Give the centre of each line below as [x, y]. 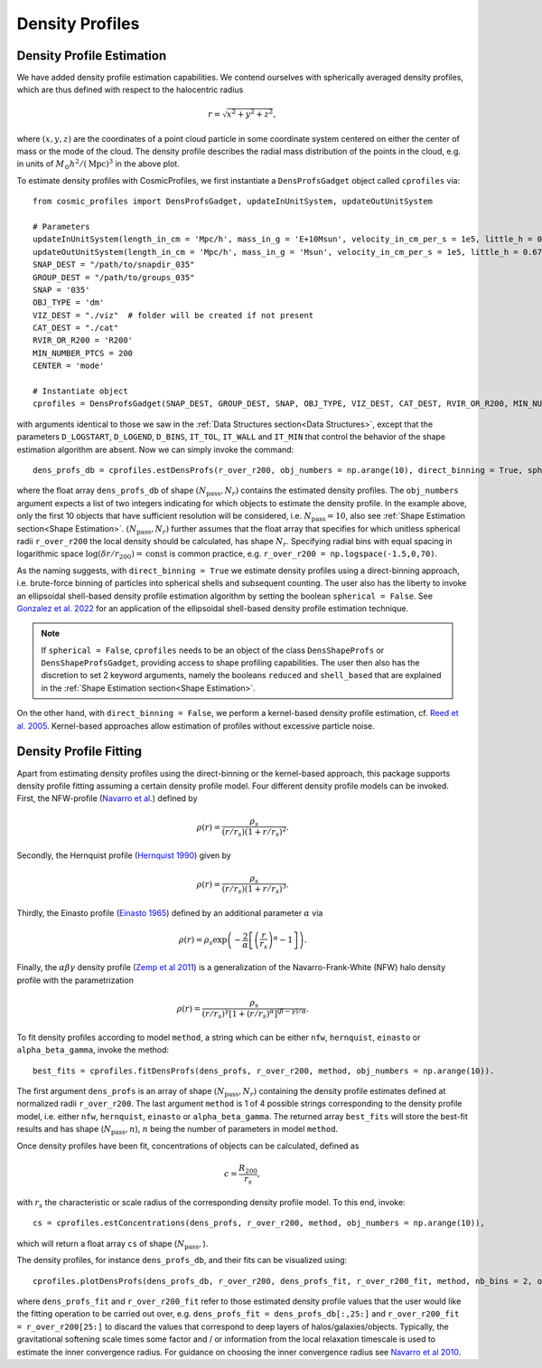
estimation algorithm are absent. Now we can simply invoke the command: [155, 449]
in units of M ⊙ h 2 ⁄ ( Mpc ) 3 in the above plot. [98, 165]
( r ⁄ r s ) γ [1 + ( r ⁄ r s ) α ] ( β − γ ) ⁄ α [254, 1014]
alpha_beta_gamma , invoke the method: [93, 1050]
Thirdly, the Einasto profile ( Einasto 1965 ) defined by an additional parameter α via [170, 912]
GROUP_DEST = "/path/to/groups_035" [114, 277]
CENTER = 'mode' [69, 366]
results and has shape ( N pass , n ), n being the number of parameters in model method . [178, 1130]
